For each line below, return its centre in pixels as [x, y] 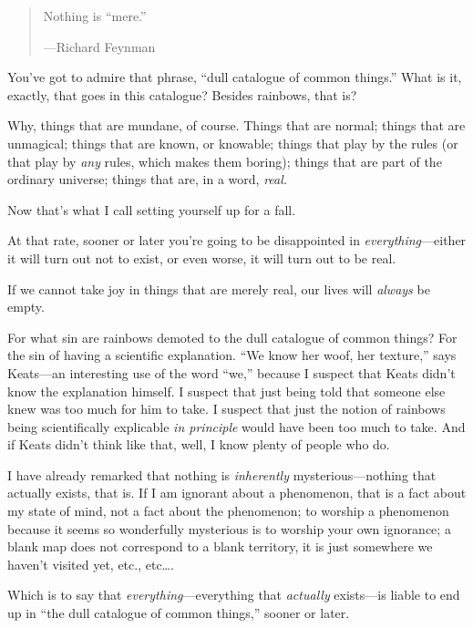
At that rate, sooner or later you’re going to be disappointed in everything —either [237, 240]
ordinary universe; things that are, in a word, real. [148, 179]
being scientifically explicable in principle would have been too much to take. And [236, 426]
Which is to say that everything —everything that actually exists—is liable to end [234, 595]
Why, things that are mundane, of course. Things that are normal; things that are [236, 125]
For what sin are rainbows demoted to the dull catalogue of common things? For [232, 337]
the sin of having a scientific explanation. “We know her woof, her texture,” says [232, 355]
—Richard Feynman [99, 46]
